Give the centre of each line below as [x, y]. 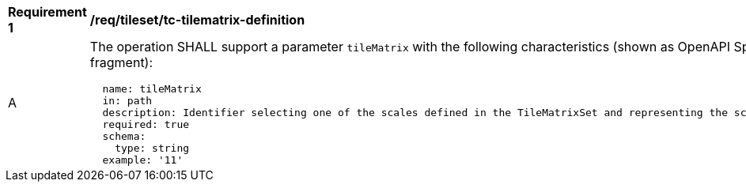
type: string [152, 148]
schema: [124, 136]
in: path [127, 101]
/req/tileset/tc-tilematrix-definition [197, 20]
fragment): [121, 62]
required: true [146, 124]
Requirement [47, 12]
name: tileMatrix [152, 89]
